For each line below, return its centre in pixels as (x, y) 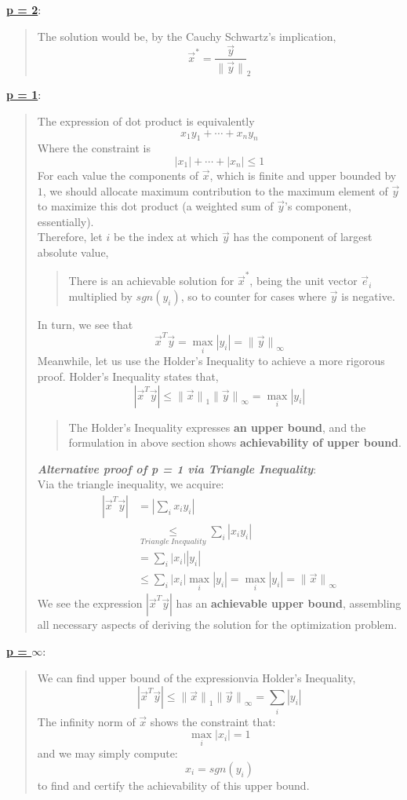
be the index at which (166, 237)
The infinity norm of (86, 721)
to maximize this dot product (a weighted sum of (155, 206)
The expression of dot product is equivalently (146, 121)
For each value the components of (118, 175)
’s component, (318, 206)
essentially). (65, 221)
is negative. (368, 296)
